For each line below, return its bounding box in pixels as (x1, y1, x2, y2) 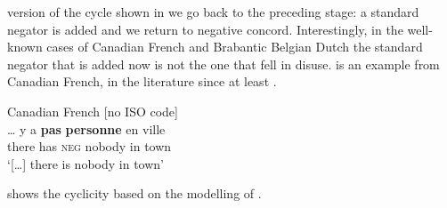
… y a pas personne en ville (7, 119, 166, 138)
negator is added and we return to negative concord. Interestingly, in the (7, 20, 403, 38)
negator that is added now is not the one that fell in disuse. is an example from (7, 54, 440, 73)
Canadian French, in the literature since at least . (7, 72, 277, 91)
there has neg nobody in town (7, 137, 172, 156)
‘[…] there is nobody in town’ (7, 154, 164, 172)
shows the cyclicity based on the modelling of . (7, 184, 262, 203)
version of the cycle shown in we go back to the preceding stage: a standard (7, 3, 419, 20)
